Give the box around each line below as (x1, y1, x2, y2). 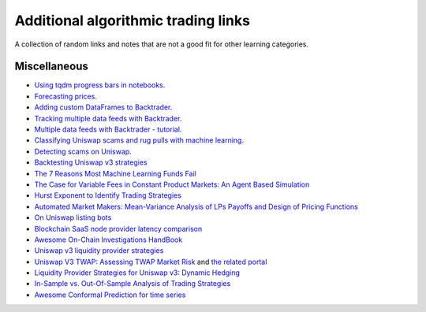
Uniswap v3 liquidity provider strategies (34, 246, 164, 255)
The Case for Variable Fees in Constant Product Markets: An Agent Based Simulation (34, 180, 310, 189)
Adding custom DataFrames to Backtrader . (34, 102, 173, 112)
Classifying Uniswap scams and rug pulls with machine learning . (34, 136, 245, 145)
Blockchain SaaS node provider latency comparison (34, 224, 203, 233)
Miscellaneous (14, 60, 88, 73)
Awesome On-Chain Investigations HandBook (34, 235, 183, 244)
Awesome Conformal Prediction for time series (34, 290, 186, 299)
